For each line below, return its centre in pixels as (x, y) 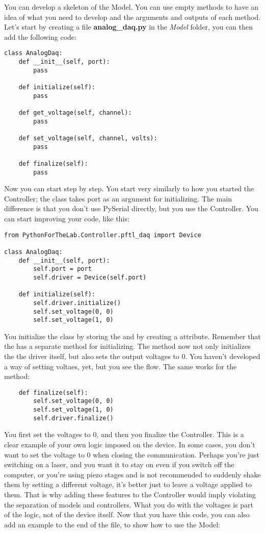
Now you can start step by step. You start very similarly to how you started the (129, 188)
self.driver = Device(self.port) (90, 277)
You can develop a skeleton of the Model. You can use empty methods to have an (131, 7)
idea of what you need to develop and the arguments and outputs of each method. (132, 17)
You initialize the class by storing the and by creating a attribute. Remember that (132, 336)
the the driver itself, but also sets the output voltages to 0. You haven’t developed (132, 356)
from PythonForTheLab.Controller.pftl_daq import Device (103, 235)
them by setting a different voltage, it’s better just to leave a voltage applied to (128, 484)
